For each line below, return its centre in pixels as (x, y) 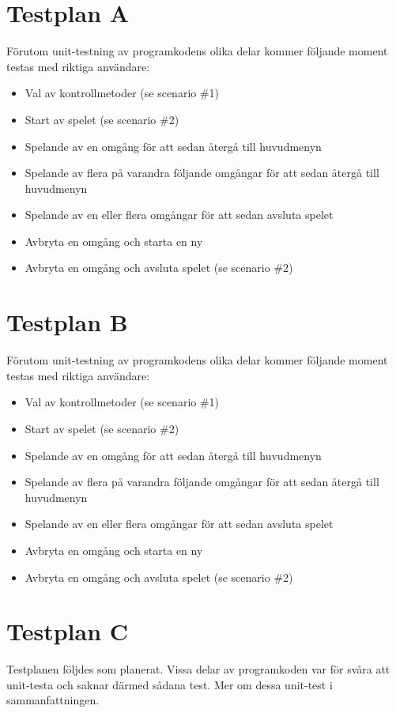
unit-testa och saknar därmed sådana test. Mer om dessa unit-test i (170, 684)
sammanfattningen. (53, 700)
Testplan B (67, 322)
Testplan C (68, 631)
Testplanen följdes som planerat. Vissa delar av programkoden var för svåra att (198, 669)
